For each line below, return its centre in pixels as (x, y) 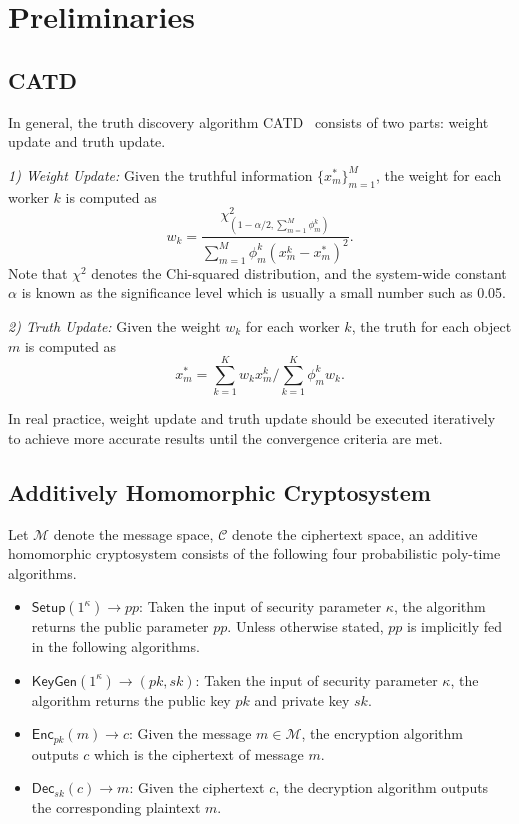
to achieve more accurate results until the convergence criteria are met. (225, 437)
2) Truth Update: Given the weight (114, 325)
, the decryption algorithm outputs (382, 787)
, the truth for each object (431, 325)
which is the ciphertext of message (198, 753)
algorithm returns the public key (131, 699)
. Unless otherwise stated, (305, 626)
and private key (302, 699)
